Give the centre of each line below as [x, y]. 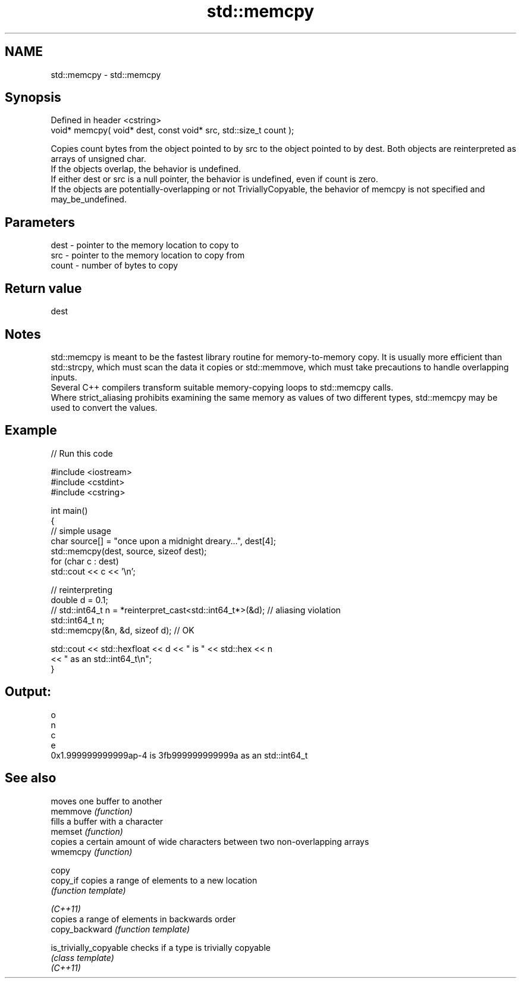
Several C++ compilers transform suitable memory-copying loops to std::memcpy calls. [222, 387]
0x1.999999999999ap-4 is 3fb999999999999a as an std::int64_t [179, 755]
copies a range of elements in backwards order [143, 919]
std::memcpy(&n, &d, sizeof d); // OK [123, 630]
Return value [43, 288]
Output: [28, 692]
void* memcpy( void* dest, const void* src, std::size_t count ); [172, 130]
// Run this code [82, 453]
